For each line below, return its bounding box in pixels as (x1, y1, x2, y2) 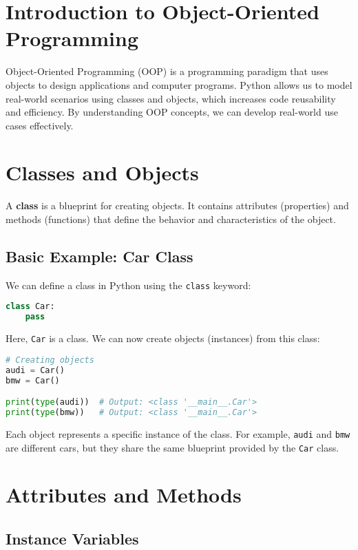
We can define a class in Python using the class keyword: (6, 277, 251, 292)
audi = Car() (6, 365, 65, 375)
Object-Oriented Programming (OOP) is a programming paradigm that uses (6, 64, 328, 78)
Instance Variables (6, 527, 139, 549)
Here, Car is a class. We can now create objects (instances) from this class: (6, 331, 320, 346)
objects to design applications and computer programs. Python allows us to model (6, 77, 352, 92)
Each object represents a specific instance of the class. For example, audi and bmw (6, 426, 350, 441)
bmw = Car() (6, 375, 60, 385)
